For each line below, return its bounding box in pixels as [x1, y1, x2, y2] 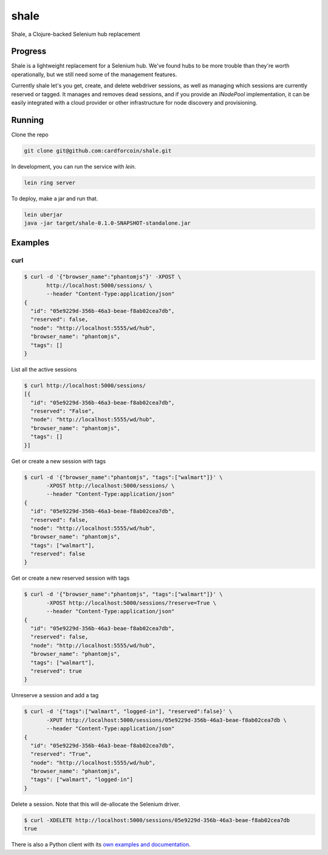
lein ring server [24, 179, 76, 186]
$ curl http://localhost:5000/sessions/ [24, 382, 146, 389]
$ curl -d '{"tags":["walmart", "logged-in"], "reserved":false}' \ [24, 708, 233, 715]
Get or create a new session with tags [11, 457, 106, 465]
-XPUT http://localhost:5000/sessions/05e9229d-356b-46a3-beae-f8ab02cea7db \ [46, 716, 287, 723]
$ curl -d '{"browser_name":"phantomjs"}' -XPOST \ [24, 273, 182, 280]
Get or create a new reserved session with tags [11, 574, 130, 582]
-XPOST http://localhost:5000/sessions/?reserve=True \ [46, 599, 217, 606]
